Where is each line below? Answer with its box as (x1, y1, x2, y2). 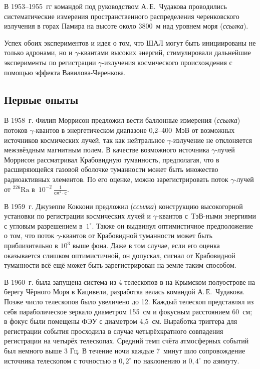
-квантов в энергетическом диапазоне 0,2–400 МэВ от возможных (33, 124, 235, 135)
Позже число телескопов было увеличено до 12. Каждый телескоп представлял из (4, 296, 254, 306)
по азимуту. (203, 355, 239, 365)
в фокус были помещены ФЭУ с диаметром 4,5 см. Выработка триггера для (4, 316, 237, 326)
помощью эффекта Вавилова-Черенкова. (4, 67, 126, 77)
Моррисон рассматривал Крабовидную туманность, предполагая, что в (4, 154, 219, 164)
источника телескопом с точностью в (4, 355, 117, 365)
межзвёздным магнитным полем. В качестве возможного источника (4, 144, 209, 155)
